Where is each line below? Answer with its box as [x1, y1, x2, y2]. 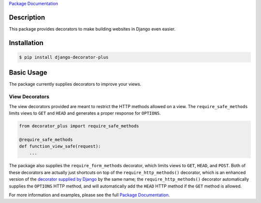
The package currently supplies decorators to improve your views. [9, 81, 142, 87]
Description [9, 13, 45, 21]
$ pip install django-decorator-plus [19, 54, 109, 60]
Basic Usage [9, 68, 47, 77]
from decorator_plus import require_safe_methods [19, 123, 139, 128]
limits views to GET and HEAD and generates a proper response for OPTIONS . [9, 110, 161, 116]
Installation [9, 39, 43, 47]
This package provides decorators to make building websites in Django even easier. [9, 26, 176, 31]
